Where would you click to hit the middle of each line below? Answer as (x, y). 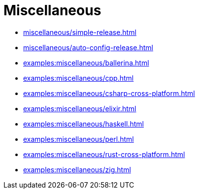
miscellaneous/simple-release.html (80, 32)
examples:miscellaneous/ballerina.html (86, 63)
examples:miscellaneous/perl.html (79, 139)
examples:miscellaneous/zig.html (77, 169)
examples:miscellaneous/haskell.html (83, 124)
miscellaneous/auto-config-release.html (88, 47)
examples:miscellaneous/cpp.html (79, 78)
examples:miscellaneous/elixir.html (80, 108)
